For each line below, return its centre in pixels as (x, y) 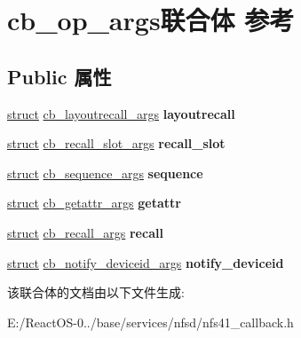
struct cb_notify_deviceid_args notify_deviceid (146, 262)
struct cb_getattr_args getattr (94, 203)
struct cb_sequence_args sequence (105, 173)
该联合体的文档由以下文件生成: (96, 292)
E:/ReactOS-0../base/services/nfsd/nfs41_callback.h (150, 322)
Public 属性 (59, 76)
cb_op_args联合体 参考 (151, 20)
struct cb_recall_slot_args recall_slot (116, 143)
